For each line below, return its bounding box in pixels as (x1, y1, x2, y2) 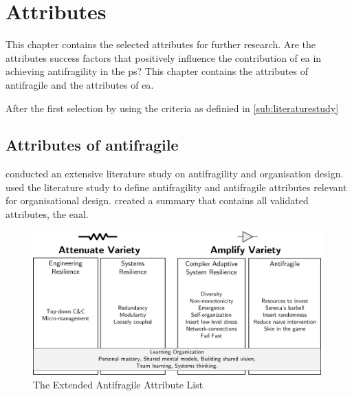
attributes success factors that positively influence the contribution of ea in (5, 50, 322, 65)
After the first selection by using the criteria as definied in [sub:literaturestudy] (5, 100, 339, 115)
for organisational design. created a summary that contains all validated (5, 193, 309, 208)
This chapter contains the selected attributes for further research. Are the (5, 37, 316, 52)
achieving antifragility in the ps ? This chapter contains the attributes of (5, 64, 308, 78)
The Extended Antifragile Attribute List (33, 377, 203, 391)
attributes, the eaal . (5, 207, 89, 221)
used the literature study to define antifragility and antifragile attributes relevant (5, 179, 347, 194)
